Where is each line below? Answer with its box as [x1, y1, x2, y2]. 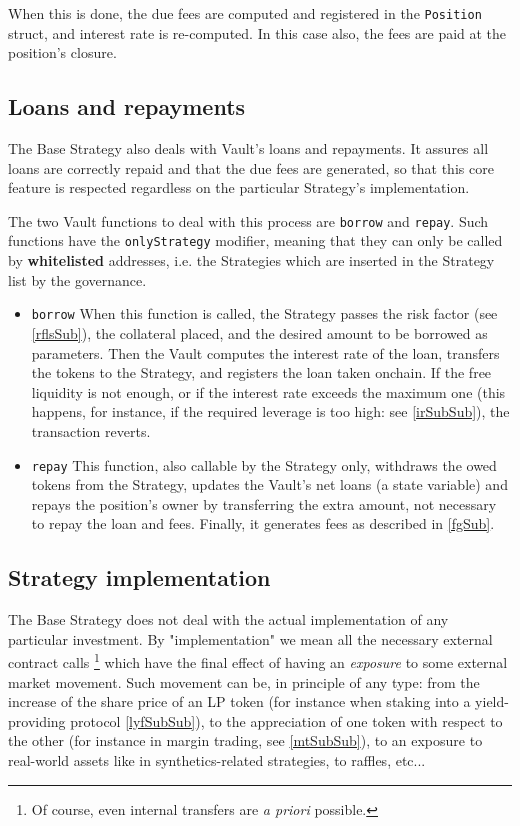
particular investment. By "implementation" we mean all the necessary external [8, 628, 493, 649]
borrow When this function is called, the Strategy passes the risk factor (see [31, 303, 498, 324]
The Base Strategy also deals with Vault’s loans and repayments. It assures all [8, 138, 489, 159]
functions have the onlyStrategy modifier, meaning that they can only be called [8, 230, 503, 251]
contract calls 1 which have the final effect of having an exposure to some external [8, 649, 508, 673]
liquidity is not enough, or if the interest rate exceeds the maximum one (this [31, 381, 506, 402]
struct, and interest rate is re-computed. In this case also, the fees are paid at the [8, 22, 507, 43]
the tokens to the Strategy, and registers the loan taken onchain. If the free [31, 362, 492, 383]
